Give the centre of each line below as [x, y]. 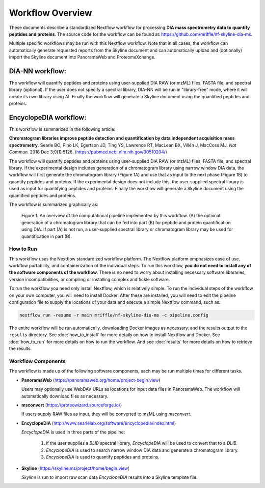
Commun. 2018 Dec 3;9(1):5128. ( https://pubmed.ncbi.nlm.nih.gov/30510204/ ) [88, 152]
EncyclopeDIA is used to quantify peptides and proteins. [103, 457]
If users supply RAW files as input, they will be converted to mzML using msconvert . [106, 414]
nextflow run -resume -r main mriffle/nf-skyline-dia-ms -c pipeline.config [114, 315]
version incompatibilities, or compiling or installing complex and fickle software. [90, 279]
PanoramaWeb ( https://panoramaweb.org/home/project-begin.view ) [91, 380]
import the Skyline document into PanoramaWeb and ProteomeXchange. [82, 57]
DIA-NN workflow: [38, 71]
